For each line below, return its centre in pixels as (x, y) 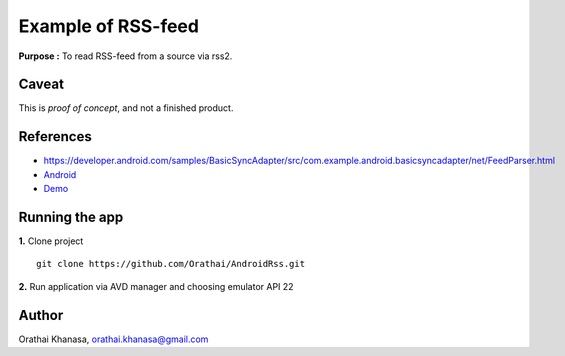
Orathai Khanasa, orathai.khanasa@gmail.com (113, 339)
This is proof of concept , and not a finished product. (126, 108)
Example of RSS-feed (109, 26)
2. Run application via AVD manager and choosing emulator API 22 (156, 286)
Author (41, 315)
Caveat (41, 84)
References (55, 136)
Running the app (71, 216)
